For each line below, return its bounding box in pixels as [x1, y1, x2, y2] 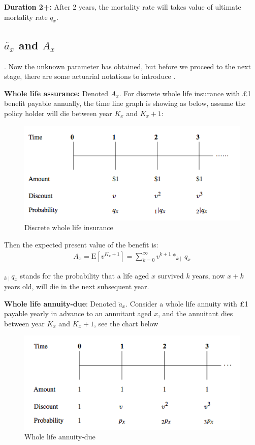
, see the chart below [94, 318, 158, 328]
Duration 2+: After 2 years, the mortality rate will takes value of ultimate [4, 2, 241, 12]
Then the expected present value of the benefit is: [4, 239, 158, 249]
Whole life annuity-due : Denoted [4, 298, 116, 309]
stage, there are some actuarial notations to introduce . [4, 71, 176, 81]
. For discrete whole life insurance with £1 [119, 88, 251, 98]
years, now [192, 270, 225, 281]
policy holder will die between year [4, 107, 112, 118]
